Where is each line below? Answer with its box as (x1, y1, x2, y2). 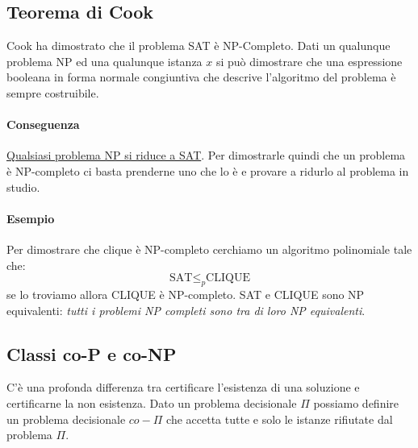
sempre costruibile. (6, 84, 99, 101)
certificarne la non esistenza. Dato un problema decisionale (6, 394, 297, 411)
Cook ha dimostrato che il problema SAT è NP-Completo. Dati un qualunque (6, 37, 391, 54)
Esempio (6, 209, 55, 226)
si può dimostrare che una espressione (215, 52, 403, 69)
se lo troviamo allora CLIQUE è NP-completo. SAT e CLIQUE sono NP (6, 285, 365, 302)
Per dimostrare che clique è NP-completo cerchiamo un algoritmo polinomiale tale (6, 240, 412, 257)
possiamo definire (313, 394, 399, 411)
